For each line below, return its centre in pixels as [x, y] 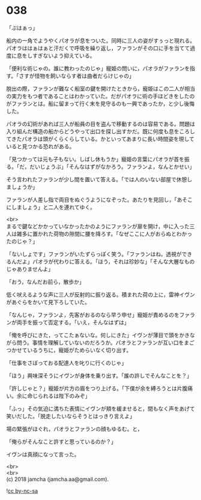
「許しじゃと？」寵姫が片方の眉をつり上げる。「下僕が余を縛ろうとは [91, 388]
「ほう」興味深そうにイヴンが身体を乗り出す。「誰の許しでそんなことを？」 [99, 375]
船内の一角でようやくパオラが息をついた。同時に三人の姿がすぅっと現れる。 [101, 40]
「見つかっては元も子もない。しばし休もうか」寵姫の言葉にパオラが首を [95, 159]
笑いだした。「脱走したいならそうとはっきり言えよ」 [70, 416]
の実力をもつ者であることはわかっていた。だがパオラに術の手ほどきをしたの [100, 96]
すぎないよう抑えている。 [64, 55]
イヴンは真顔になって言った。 [43, 454]
